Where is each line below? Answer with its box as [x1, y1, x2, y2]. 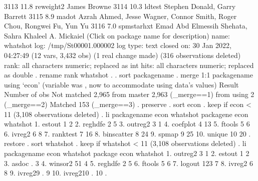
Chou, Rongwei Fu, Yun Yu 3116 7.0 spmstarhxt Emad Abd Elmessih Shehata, [4, 20, 247, 31]
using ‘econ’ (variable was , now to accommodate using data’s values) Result [4, 79, 239, 89]
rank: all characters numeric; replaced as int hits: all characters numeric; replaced [4, 59, 254, 70]
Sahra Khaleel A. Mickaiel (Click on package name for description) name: [4, 30, 230, 40]
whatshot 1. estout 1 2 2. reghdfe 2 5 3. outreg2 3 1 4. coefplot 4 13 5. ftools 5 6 [4, 118, 250, 129]
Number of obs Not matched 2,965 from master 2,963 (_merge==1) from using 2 [4, 89, 254, 99]
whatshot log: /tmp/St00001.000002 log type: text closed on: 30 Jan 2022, [4, 40, 231, 50]
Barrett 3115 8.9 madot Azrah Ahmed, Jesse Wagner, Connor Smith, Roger [4, 10, 237, 21]
